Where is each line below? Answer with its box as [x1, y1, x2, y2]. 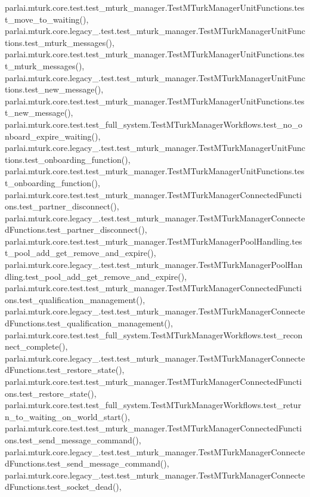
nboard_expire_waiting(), [5, 129, 101, 142]
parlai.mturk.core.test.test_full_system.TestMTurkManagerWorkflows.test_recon [5, 328, 303, 341]
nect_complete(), [5, 340, 68, 353]
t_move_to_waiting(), [5, 13, 89, 25]
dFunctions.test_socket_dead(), [5, 480, 122, 493]
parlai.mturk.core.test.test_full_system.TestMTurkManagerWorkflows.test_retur [5, 399, 302, 411]
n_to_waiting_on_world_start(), [5, 410, 130, 422]
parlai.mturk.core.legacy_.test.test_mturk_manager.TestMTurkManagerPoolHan [5, 258, 303, 271]
